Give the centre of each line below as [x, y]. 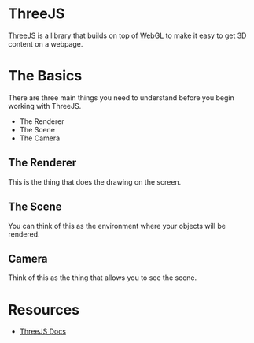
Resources [44, 309]
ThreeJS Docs [43, 331]
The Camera [40, 138]
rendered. [24, 234]
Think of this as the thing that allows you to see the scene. [103, 278]
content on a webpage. [46, 43]
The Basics [45, 76]
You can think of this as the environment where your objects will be [117, 226]
